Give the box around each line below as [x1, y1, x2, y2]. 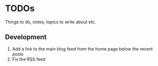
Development [5, 33, 47, 41]
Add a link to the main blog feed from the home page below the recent [12, 46, 153, 51]
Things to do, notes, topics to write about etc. [5, 19, 96, 25]
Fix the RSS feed [12, 56, 46, 62]
